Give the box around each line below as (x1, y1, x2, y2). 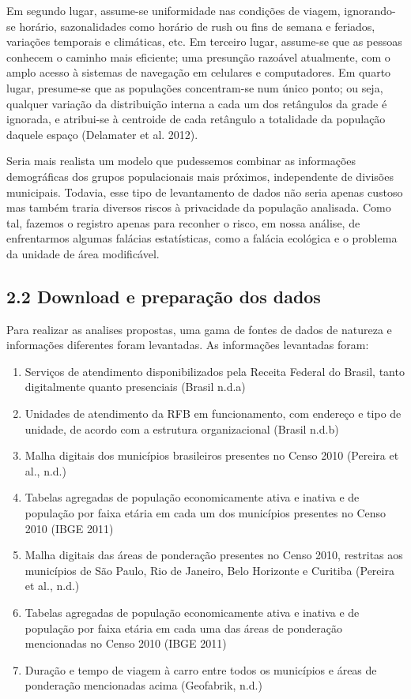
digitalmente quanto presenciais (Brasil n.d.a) (25, 378, 246, 395)
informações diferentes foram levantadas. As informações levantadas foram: (6, 336, 369, 353)
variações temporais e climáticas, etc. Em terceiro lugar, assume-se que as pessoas (6, 33, 402, 50)
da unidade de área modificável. (6, 245, 160, 261)
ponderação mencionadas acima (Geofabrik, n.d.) (25, 677, 262, 693)
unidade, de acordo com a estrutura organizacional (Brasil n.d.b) (25, 420, 339, 437)
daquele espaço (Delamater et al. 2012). (6, 126, 198, 142)
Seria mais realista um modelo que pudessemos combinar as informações (6, 152, 356, 169)
